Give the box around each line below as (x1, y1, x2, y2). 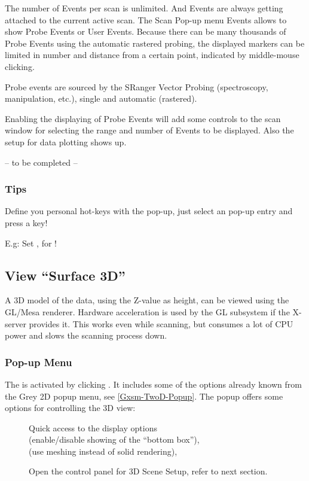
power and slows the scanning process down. (5, 329, 167, 342)
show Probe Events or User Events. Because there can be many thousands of (5, 25, 286, 38)
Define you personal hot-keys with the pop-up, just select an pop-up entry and (5, 205, 293, 217)
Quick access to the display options (29, 421, 157, 434)
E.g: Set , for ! (5, 236, 57, 249)
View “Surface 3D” (5, 266, 126, 284)
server (5, 317, 26, 330)
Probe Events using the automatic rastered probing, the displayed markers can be (5, 36, 305, 49)
